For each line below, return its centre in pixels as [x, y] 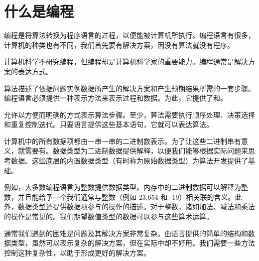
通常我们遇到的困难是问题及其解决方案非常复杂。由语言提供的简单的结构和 [126, 233]
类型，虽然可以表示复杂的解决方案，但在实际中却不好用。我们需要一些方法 [133, 243]
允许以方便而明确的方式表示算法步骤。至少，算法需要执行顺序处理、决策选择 [129, 114]
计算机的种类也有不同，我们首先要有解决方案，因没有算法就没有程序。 [119, 45]
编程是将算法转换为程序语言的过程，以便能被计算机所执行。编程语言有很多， [129, 35]
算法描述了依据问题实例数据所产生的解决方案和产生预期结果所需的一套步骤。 [129, 88]
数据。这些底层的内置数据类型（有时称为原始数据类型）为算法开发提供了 [129, 161]
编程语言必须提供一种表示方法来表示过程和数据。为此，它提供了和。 [116, 98]
